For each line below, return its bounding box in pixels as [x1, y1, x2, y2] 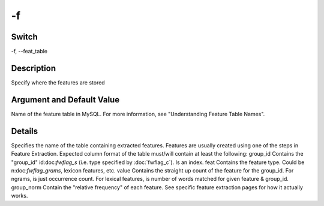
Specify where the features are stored [11, 78, 105, 86]
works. [11, 192, 28, 199]
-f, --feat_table [11, 48, 48, 55]
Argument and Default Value [11, 95, 120, 105]
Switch [11, 32, 38, 42]
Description [11, 63, 56, 73]
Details [11, 126, 38, 136]
